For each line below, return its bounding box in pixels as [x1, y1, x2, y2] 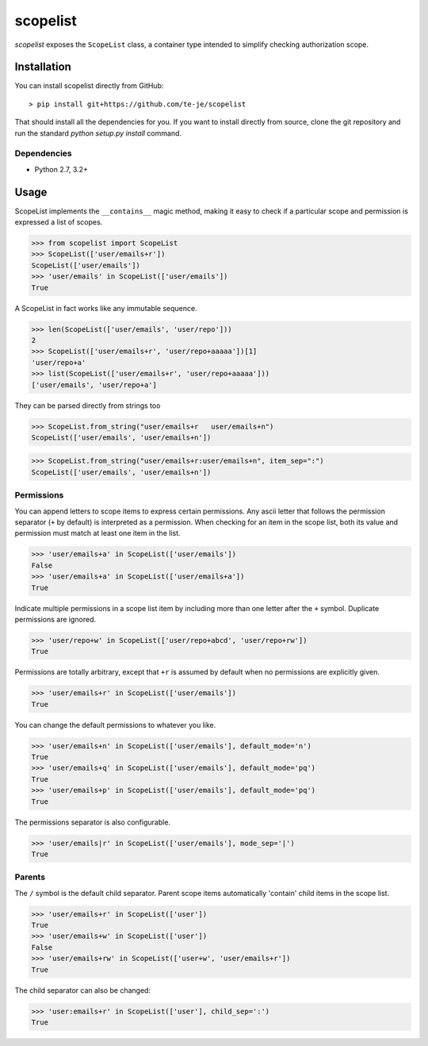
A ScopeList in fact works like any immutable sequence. [14, 303, 197, 313]
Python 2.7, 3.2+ [34, 164, 89, 174]
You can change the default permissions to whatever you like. [14, 720, 216, 729]
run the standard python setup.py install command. [14, 128, 182, 138]
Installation [14, 60, 71, 74]
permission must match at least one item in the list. [14, 529, 182, 538]
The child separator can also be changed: [14, 985, 151, 995]
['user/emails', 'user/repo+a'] [31, 380, 158, 389]
